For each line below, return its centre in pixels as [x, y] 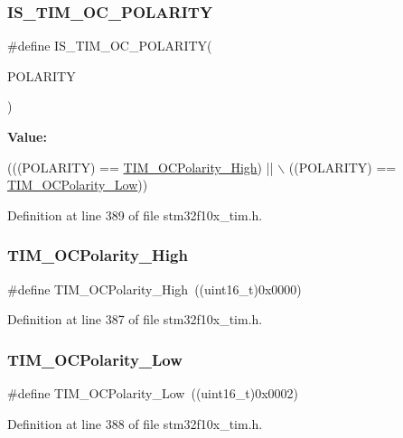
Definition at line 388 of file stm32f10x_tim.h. [135, 423]
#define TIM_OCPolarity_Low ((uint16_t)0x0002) [153, 393]
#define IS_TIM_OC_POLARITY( [110, 46]
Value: [27, 136]
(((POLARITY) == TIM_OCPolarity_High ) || [141, 167]
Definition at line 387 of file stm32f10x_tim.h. [135, 319]
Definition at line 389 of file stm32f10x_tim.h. [135, 214]
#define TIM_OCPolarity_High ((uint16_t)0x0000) [155, 289]
